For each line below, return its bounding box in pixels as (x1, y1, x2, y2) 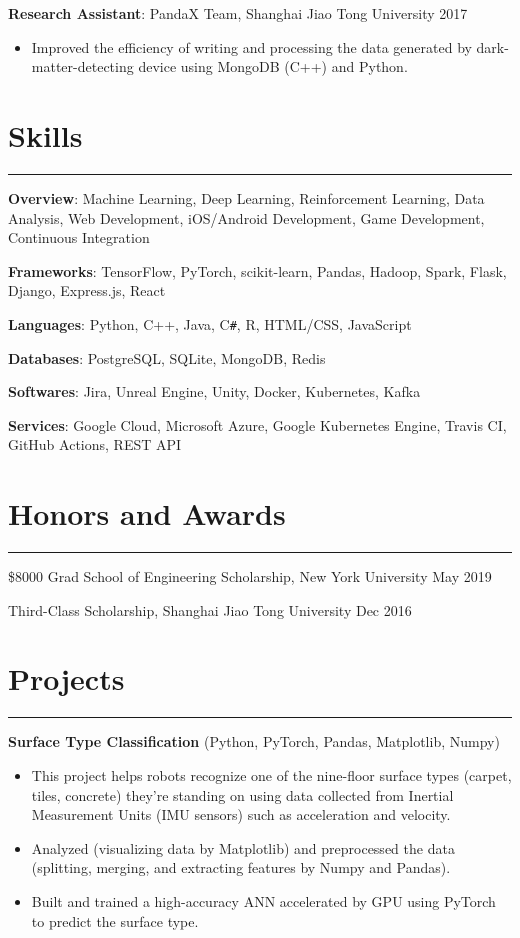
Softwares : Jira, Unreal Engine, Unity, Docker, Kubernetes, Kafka (8, 381, 421, 402)
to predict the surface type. (31, 910, 199, 931)
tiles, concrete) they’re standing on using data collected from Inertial (31, 784, 454, 805)
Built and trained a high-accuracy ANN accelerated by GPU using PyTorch (31, 890, 496, 911)
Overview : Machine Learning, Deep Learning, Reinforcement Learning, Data (8, 187, 485, 208)
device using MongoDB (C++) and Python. (138, 56, 408, 77)
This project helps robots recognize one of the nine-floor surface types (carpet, (31, 764, 512, 785)
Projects (8, 658, 125, 699)
